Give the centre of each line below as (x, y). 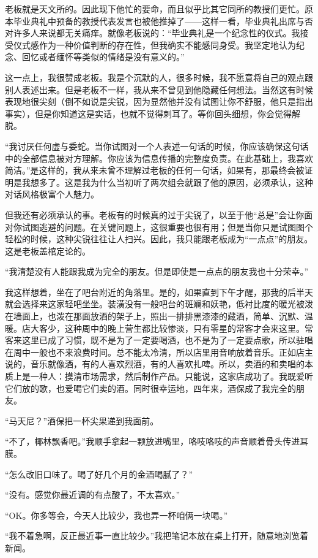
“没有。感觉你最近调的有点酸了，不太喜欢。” (93, 495)
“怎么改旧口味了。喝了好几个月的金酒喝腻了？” (99, 474)
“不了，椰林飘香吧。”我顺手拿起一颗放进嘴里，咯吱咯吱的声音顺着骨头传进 (153, 441)
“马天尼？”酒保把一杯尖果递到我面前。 (82, 420)
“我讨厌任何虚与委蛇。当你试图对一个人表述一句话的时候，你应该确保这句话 (157, 146)
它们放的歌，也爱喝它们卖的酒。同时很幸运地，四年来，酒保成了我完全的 (150, 388)
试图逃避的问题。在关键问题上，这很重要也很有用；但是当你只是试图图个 (167, 227)
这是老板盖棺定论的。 (48, 250)
